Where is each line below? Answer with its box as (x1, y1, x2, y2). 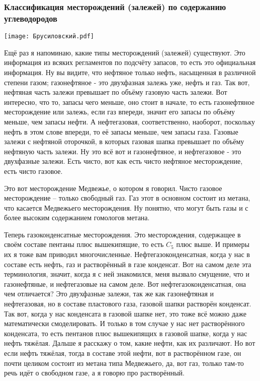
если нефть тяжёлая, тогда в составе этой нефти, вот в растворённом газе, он (4, 348, 241, 358)
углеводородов (4, 12, 57, 24)
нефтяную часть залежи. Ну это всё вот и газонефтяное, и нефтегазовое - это (4, 146, 241, 156)
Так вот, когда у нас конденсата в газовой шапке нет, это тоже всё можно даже (4, 308, 246, 319)
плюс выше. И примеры (176, 239, 250, 249)
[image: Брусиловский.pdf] (4, 33, 94, 40)
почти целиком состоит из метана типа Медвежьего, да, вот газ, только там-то (4, 357, 244, 368)
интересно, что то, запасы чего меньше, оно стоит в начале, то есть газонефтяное (4, 96, 254, 107)
